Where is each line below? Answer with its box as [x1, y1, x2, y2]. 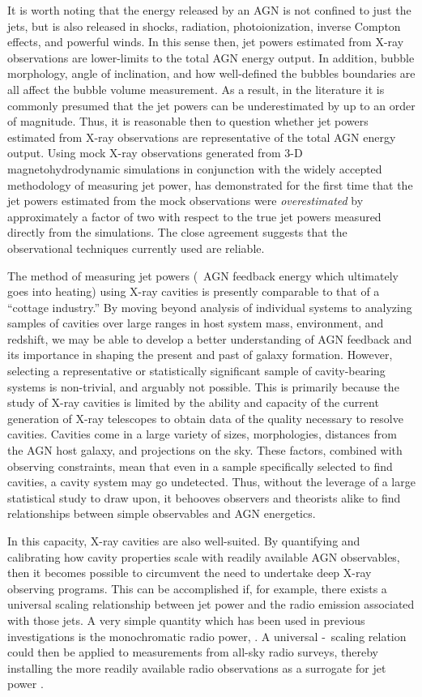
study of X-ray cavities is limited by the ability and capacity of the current [7, 394, 379, 411]
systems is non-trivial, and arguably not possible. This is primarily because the [7, 378, 399, 395]
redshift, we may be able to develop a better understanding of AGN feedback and [7, 330, 412, 347]
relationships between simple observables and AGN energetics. [7, 505, 316, 522]
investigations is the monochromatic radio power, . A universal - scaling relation [7, 627, 407, 644]
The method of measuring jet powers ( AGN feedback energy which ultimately [7, 267, 399, 284]
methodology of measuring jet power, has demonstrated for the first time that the [7, 176, 413, 193]
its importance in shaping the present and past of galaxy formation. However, [7, 346, 393, 363]
